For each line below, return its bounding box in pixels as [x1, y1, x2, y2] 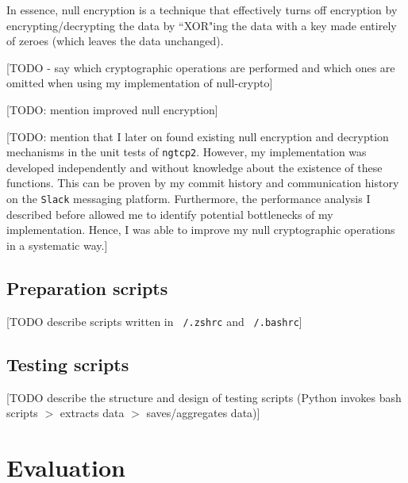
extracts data [60, 404, 125, 421]
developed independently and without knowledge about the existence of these [6, 159, 383, 175]
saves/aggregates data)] [146, 404, 260, 421]
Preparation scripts [6, 275, 168, 300]
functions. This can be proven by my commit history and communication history [6, 174, 399, 191]
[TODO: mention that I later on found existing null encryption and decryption [6, 128, 389, 144]
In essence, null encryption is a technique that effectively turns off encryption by [6, 2, 398, 17]
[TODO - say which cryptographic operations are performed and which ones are [6, 59, 395, 75]
